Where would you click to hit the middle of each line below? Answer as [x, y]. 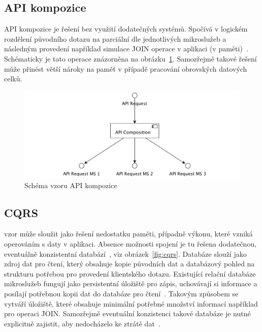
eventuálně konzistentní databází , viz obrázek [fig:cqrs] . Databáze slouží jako [125, 253]
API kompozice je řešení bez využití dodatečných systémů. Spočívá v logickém [126, 29]
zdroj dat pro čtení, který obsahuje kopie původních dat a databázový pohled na [129, 264]
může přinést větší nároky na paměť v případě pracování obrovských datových [126, 68]
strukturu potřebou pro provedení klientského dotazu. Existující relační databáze [130, 273]
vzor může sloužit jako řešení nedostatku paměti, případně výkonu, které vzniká [128, 234]
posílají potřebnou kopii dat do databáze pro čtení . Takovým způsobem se [121, 293]
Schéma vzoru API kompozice [71, 185]
